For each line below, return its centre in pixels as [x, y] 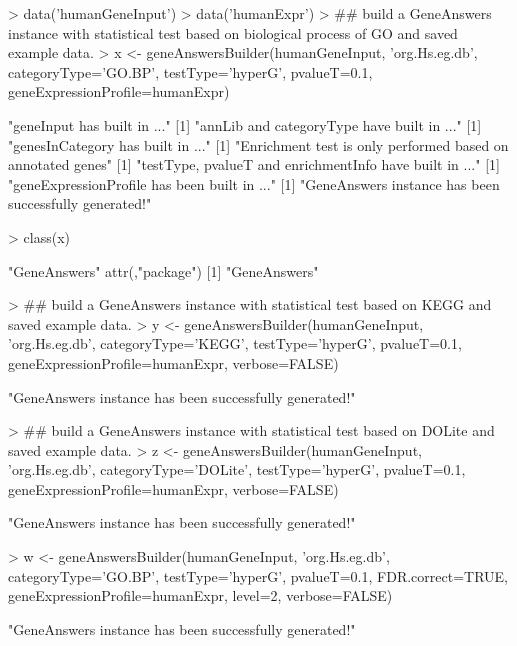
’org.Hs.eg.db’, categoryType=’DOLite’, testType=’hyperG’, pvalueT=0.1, [237, 469]
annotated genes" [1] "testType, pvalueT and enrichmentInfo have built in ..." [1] [254, 164]
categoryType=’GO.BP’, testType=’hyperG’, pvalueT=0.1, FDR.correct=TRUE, [258, 575]
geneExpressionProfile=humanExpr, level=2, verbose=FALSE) [200, 595]
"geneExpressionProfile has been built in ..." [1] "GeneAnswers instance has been [254, 183]
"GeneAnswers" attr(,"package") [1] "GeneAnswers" [163, 270]
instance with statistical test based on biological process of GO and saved [233, 32]
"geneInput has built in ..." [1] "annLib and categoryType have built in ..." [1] [245, 124]
